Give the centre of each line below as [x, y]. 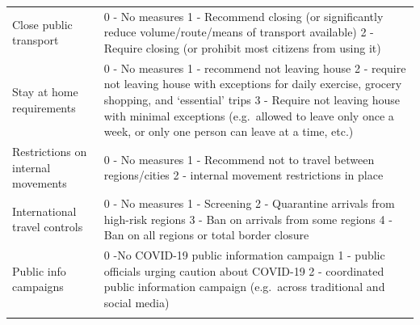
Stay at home [45, 92]
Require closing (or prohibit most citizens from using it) [242, 47]
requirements [44, 107]
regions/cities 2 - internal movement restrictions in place [244, 175]
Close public [42, 24]
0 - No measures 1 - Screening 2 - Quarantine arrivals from [249, 203]
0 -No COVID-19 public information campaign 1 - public [244, 255]
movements [40, 183]
